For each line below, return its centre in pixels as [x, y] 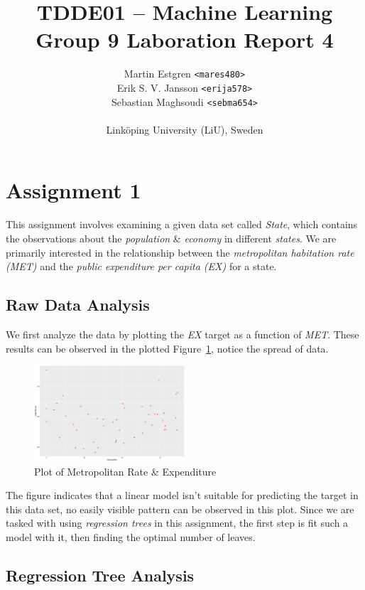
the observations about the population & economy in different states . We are [171, 238]
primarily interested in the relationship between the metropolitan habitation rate [180, 252]
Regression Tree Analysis [100, 575]
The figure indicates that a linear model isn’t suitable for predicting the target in [182, 495]
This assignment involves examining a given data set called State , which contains [182, 224]
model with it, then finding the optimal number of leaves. [131, 536]
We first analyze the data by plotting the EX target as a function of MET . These [182, 334]
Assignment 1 [73, 190]
